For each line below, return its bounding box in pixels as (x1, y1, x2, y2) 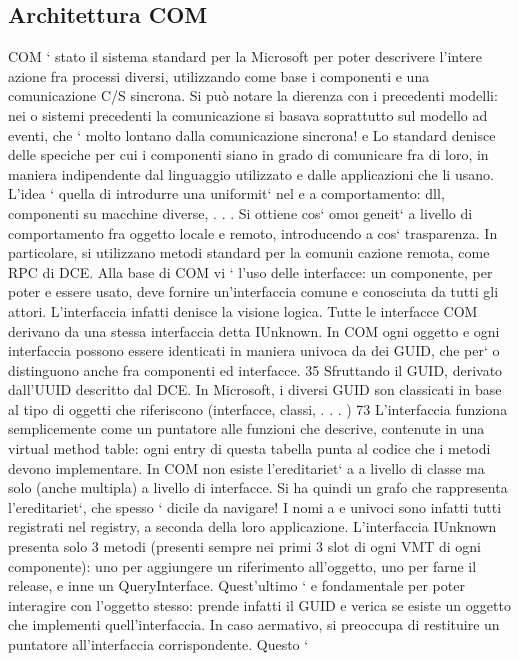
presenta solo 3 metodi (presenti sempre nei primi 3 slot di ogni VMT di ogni (8, 536, 482, 557)
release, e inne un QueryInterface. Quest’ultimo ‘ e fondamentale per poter (8, 575, 465, 596)
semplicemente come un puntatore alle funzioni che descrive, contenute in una (8, 418, 485, 439)
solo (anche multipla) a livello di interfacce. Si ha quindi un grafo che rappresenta (8, 477, 508, 498)
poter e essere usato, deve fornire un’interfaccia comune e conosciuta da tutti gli (8, 281, 499, 302)
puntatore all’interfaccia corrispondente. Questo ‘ (8, 634, 309, 655)
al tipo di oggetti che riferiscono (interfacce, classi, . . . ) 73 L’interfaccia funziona (8, 398, 508, 419)
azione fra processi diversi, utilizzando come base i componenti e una (8, 65, 430, 86)
